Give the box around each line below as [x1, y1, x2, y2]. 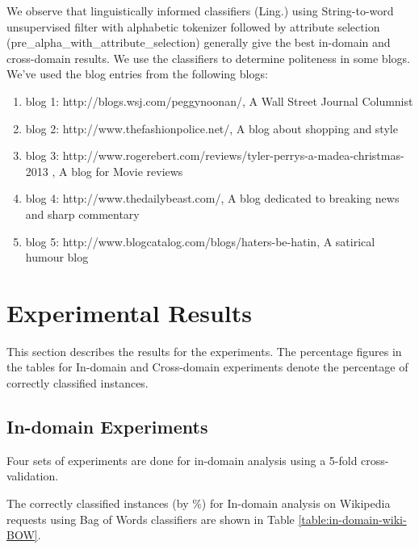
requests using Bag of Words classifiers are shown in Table [6, 510, 295, 527]
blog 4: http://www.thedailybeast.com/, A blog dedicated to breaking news [25, 190, 400, 207]
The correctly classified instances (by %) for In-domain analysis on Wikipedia [6, 495, 391, 512]
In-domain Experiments [6, 414, 208, 439]
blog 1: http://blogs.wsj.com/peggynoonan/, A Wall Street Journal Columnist [25, 92, 413, 109]
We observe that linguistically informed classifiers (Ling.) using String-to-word [6, 2, 394, 19]
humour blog [25, 249, 89, 266]
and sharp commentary [25, 205, 140, 222]
